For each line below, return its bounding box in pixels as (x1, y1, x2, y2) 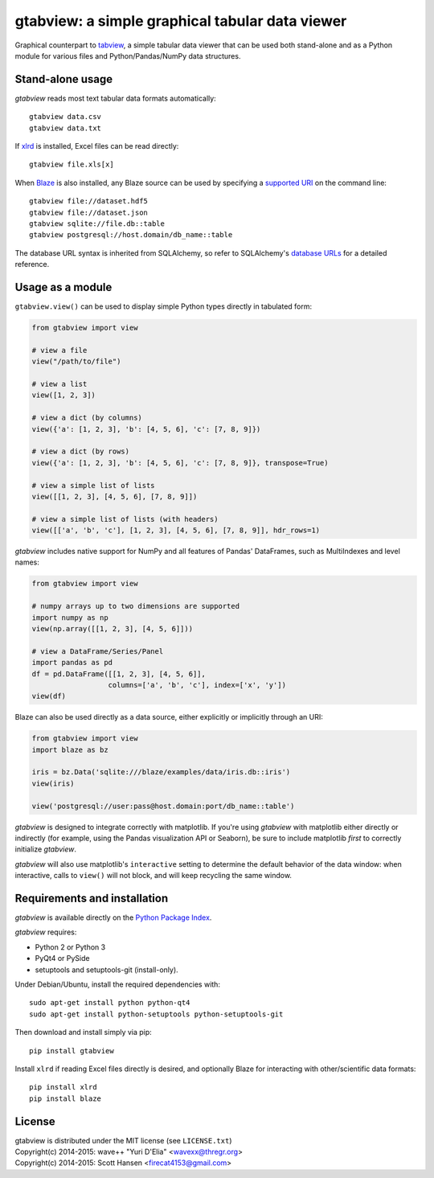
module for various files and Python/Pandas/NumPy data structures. (14, 51, 241, 60)
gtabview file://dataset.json (29, 207, 149, 217)
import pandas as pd (31, 658, 113, 667)
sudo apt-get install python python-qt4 (29, 998, 190, 1008)
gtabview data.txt (29, 123, 102, 133)
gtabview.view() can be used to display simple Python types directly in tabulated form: (14, 302, 313, 311)
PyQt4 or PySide (35, 954, 90, 963)
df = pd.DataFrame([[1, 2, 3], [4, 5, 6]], (31, 669, 207, 679)
